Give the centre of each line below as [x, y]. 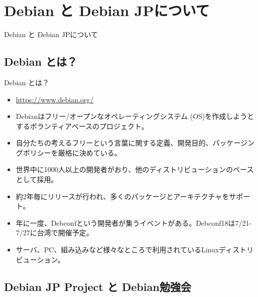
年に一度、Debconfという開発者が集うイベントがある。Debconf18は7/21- [134, 222]
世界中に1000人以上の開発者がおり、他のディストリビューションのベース [135, 169]
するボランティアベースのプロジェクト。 [82, 126]
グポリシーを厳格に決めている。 [69, 152]
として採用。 [37, 179]
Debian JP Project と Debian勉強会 [98, 286]
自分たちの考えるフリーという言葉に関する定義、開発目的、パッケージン [135, 143]
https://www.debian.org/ [55, 99]
